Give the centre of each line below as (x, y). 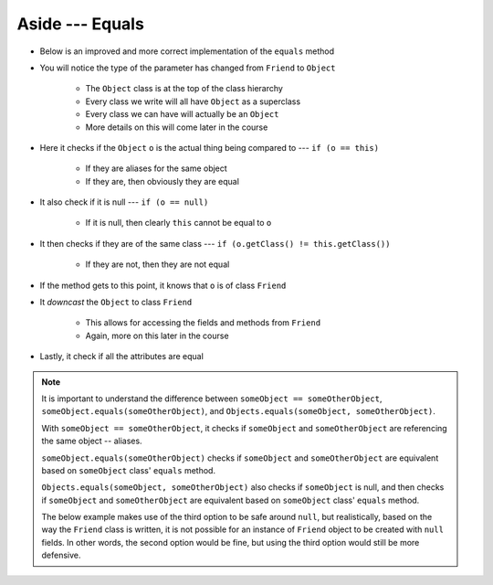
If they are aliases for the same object (156, 168)
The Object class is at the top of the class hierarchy (184, 89)
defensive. (61, 555)
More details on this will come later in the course (177, 127)
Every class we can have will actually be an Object (182, 114)
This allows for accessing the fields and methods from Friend (203, 323)
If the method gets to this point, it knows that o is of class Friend (163, 285)
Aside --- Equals (81, 24)
